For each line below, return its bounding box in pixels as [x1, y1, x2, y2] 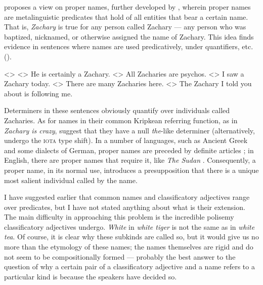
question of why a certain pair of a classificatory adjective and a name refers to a [4, 261, 255, 272]
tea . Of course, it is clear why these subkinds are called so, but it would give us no [4, 231, 259, 242]
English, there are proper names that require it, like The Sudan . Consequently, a [4, 155, 256, 165]
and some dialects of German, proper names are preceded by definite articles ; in [4, 145, 254, 155]
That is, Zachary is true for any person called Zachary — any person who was [4, 21, 246, 32]
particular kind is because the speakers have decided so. [4, 271, 177, 281]
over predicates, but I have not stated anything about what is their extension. [4, 201, 245, 212]
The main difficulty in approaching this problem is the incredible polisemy [4, 211, 234, 222]
